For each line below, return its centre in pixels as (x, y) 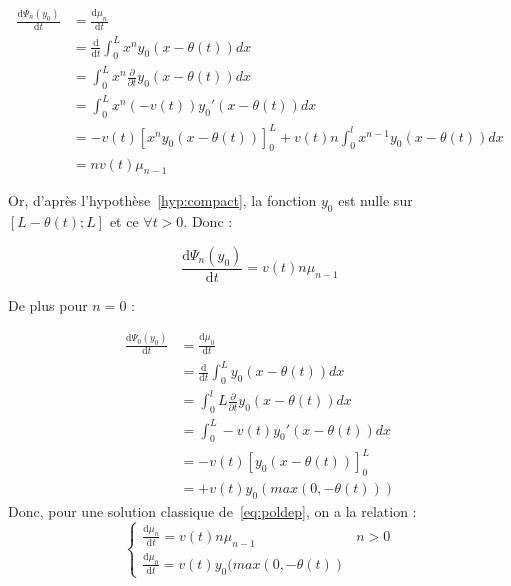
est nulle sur (375, 200)
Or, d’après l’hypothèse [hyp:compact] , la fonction (162, 200)
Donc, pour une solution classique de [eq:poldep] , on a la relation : (212, 510)
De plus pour (48, 304)
